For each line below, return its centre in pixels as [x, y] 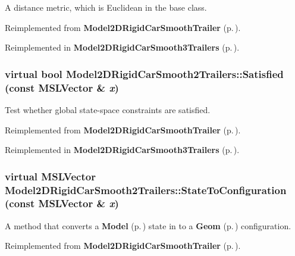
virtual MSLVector [50, 176]
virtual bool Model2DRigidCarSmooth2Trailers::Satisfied [144, 74]
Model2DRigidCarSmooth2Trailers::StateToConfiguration [146, 190]
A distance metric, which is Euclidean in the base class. [106, 7]
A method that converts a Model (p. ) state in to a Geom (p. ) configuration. [148, 225]
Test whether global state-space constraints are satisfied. [108, 109]
